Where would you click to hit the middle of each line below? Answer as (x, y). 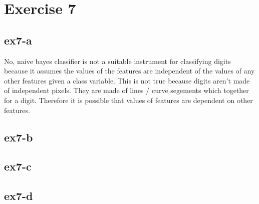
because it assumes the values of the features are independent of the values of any (129, 71)
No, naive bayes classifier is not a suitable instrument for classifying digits (117, 61)
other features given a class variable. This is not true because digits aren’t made (127, 80)
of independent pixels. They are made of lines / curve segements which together (126, 90)
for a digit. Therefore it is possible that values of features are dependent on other (128, 100)
